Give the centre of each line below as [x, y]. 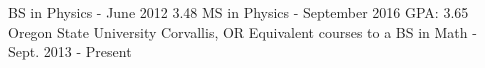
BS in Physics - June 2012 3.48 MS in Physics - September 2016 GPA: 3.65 [238, 12]
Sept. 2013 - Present [70, 51]
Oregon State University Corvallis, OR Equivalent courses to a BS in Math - [242, 31]
